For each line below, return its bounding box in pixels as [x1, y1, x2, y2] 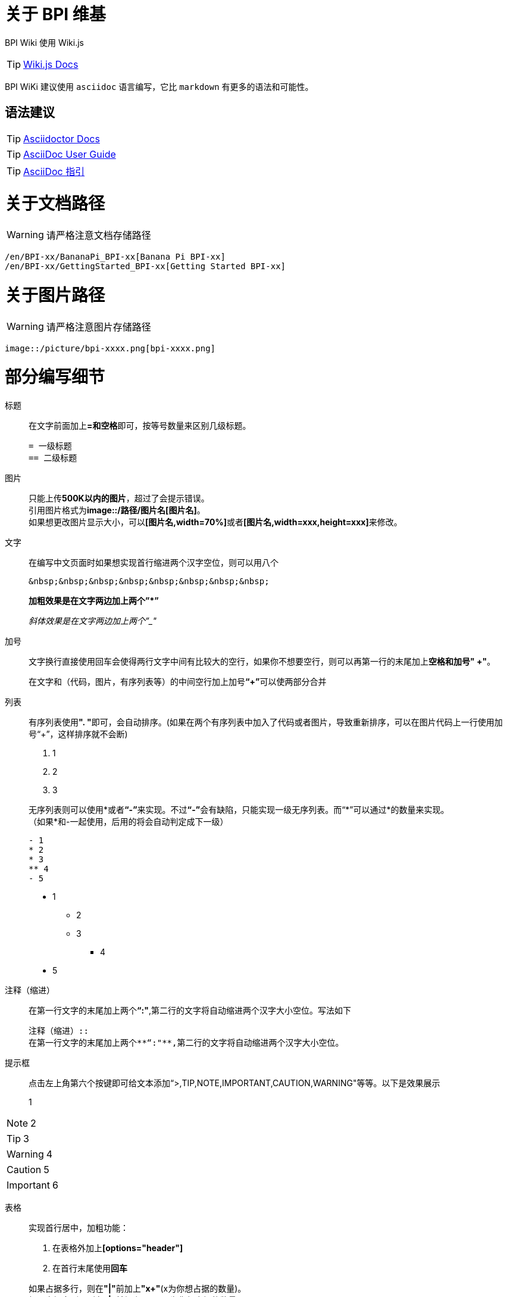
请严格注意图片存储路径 [46, 320, 151, 333]
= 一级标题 [29, 441, 72, 451]
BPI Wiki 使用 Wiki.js [5, 37, 84, 48]
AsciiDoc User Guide [23, 148, 116, 160]
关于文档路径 [5, 194, 105, 214]
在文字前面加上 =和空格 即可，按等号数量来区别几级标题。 [29, 420, 251, 431]
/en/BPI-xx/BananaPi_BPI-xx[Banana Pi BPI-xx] [5, 252, 226, 262]
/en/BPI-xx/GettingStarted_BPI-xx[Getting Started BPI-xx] [5, 261, 286, 272]
